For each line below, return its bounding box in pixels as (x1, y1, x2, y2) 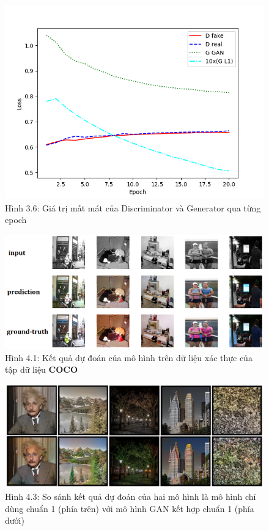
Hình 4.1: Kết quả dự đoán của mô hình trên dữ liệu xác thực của (5, 351, 252, 364)
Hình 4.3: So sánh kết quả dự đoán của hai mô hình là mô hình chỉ (5, 490, 256, 503)
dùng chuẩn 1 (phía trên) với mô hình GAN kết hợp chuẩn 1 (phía (5, 502, 254, 515)
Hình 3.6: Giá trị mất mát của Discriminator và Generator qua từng (5, 201, 261, 214)
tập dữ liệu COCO (5, 363, 78, 376)
